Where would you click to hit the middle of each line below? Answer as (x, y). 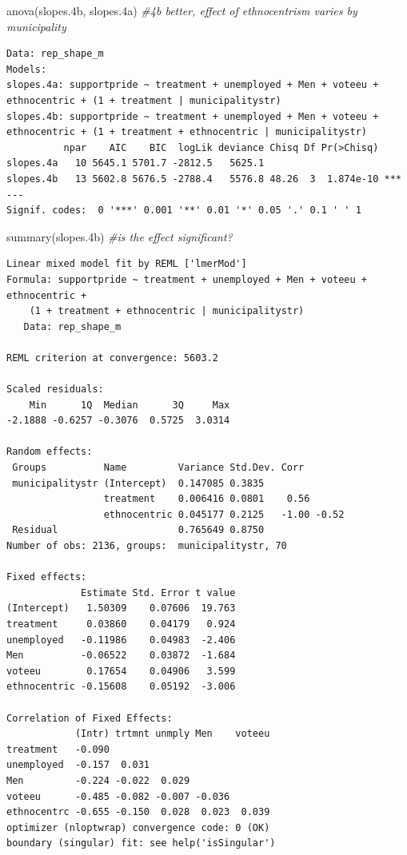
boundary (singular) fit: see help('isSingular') (141, 843)
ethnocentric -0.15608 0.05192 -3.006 (121, 687)
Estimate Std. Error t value (158, 593)
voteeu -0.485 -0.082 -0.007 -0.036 (118, 796)
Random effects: (50, 452)
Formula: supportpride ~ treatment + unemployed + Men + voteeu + (187, 279)
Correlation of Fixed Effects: (90, 718)
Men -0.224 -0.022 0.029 (98, 780)
